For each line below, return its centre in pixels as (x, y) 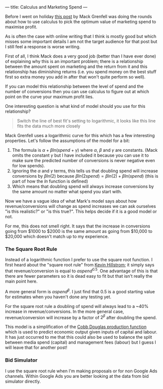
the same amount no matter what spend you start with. (67, 192)
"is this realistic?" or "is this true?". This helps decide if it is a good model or (81, 211)
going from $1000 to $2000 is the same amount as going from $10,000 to (79, 231)
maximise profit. (21, 27)
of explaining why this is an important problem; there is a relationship (74, 61)
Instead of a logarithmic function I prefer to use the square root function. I (79, 260)
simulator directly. (23, 381)
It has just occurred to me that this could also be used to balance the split (79, 337)
